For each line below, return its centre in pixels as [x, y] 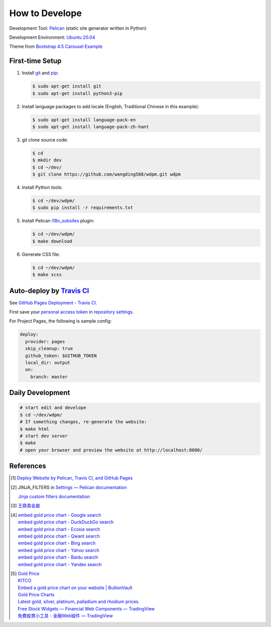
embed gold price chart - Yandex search [60, 564]
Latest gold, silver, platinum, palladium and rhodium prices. [79, 602]
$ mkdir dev [47, 160]
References [28, 466]
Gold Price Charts [36, 595]
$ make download [52, 241]
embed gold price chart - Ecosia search [59, 529]
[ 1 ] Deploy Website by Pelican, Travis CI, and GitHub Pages [72, 478]
